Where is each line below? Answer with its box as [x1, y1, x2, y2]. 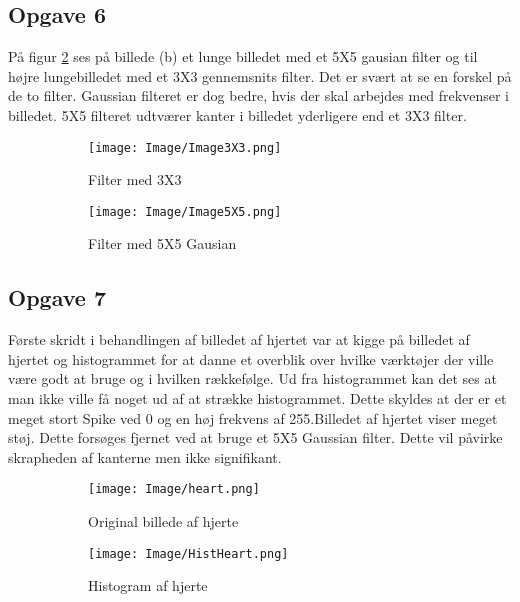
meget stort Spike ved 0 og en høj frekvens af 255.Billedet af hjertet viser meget [8, 407, 498, 428]
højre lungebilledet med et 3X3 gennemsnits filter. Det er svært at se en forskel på [8, 65, 512, 86]
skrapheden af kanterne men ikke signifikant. [8, 446, 282, 467]
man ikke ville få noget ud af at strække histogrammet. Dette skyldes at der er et [8, 388, 507, 409]
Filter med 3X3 [88, 169, 182, 190]
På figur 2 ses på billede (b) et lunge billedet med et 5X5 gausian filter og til [8, 46, 478, 67]
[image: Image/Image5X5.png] [88, 204, 282, 219]
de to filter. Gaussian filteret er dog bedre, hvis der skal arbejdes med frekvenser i [8, 85, 509, 106]
